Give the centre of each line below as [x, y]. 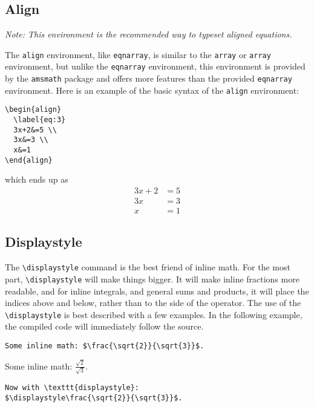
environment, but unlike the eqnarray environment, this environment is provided [155, 66]
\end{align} [29, 160]
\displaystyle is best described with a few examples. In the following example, [154, 314]
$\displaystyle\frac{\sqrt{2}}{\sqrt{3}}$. [94, 398]
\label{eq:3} [40, 120]
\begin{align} [33, 110]
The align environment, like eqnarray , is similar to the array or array [138, 54]
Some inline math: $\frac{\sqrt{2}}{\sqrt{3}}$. [105, 346]
